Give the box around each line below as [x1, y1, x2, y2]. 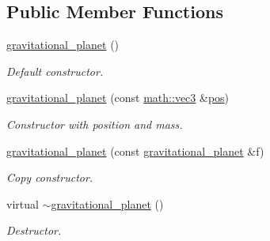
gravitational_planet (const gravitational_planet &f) [6, 142, 264, 159]
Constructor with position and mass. [6, 115, 183, 132]
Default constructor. [6, 62, 104, 79]
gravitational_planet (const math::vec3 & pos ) [6, 89, 230, 106]
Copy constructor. [6, 169, 93, 186]
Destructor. [6, 222, 62, 239]
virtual [6, 195, 39, 212]
